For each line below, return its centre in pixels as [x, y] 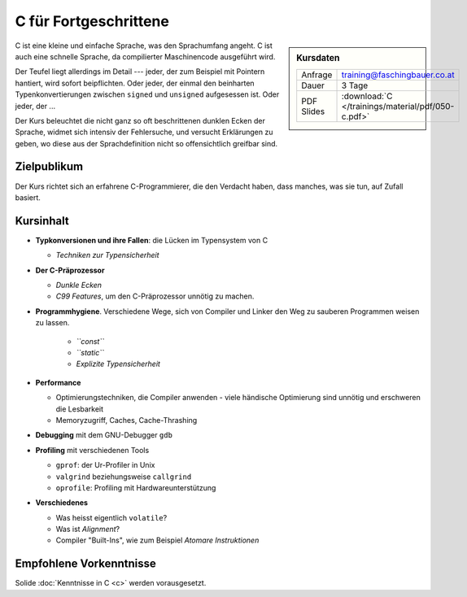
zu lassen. [52, 323]
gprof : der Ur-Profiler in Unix [105, 465]
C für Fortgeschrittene [92, 21]
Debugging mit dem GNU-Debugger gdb [104, 435]
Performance [58, 382]
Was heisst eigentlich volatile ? [111, 517]
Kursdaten [318, 58]
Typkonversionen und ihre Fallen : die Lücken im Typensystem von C [152, 240]
